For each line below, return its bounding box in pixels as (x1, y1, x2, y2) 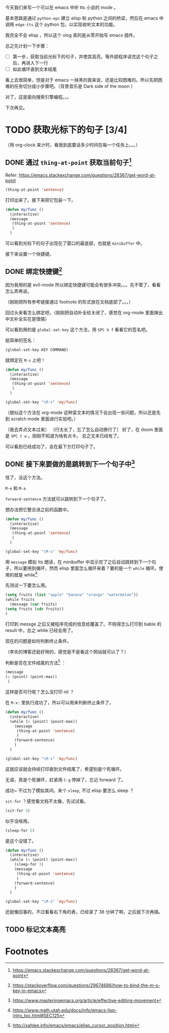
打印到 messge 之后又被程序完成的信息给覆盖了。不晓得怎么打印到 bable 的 (5, 621, 162, 627)
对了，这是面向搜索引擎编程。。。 (5, 94, 71, 100)
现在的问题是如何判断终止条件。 (5, 638, 71, 644)
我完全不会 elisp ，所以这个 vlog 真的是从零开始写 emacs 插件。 (5, 32, 138, 38)
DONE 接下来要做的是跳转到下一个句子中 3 (5, 458, 135, 469)
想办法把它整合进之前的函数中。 (5, 506, 71, 512)
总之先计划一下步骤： (5, 43, 49, 49)
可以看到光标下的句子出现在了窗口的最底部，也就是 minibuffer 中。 (5, 240, 145, 246)
